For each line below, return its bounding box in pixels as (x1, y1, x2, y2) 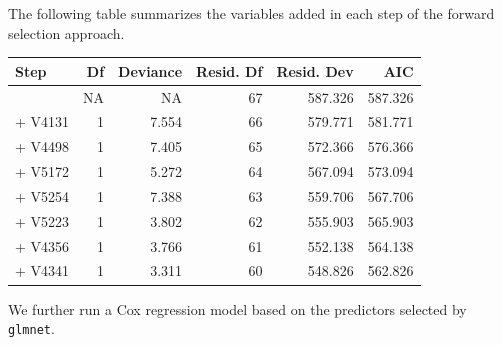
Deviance (118, 60, 183, 81)
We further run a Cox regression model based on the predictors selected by (8, 298, 467, 319)
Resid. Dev (276, 60, 354, 81)
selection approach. (8, 22, 125, 43)
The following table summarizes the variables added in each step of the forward (8, 3, 495, 23)
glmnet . (8, 318, 55, 339)
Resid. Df (196, 60, 263, 81)
